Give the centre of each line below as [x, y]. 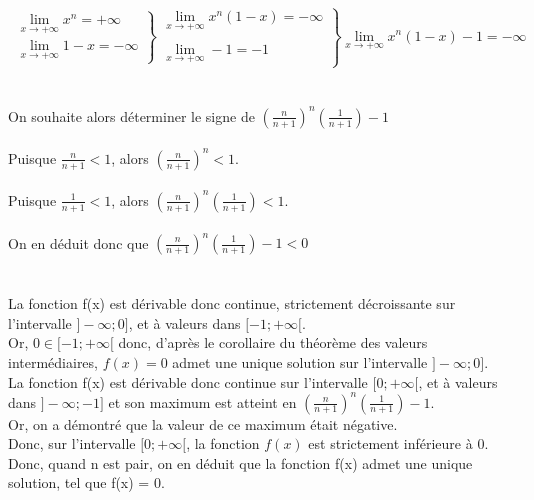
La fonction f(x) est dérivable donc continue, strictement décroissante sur [232, 303]
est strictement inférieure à [390, 443]
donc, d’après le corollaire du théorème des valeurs [273, 342]
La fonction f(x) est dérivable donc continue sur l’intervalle [188, 381]
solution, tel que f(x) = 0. [86, 482]
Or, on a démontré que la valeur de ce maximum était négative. [203, 423]
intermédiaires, [53, 361]
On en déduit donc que [78, 242]
